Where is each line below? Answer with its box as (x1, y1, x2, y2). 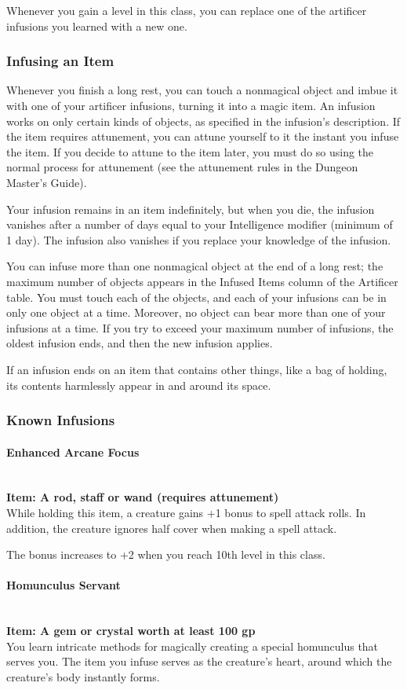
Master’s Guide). (6, 174, 87, 190)
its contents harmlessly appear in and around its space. (6, 376, 271, 393)
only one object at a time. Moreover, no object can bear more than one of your (6, 304, 386, 321)
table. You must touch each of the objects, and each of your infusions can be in (6, 288, 387, 305)
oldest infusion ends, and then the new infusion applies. (6, 335, 273, 351)
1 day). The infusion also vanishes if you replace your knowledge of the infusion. (6, 231, 391, 248)
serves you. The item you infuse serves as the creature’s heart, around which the (6, 653, 392, 670)
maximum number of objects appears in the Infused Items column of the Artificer (6, 273, 398, 289)
